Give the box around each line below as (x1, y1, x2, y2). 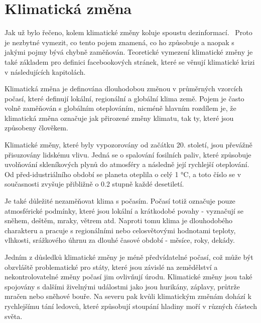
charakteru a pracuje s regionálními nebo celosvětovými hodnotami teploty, (5, 225, 236, 235)
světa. (5, 310, 23, 321)
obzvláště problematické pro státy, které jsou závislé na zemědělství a (5, 261, 218, 272)
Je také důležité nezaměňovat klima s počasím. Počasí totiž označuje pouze (5, 196, 235, 206)
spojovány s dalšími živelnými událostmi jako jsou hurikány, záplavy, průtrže (5, 281, 240, 291)
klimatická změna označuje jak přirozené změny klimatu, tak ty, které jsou (5, 112, 234, 123)
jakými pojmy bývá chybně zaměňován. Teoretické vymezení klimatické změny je (5, 47, 253, 57)
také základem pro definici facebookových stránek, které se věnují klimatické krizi (5, 56, 255, 67)
